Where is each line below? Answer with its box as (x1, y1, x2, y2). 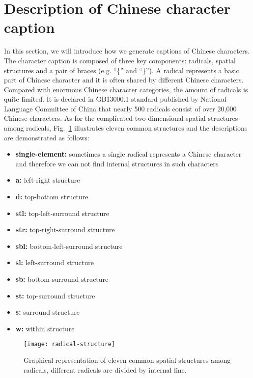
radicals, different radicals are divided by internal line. (24, 364, 187, 375)
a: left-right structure (15, 175, 80, 185)
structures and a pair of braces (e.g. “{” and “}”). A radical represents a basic (4, 65, 239, 75)
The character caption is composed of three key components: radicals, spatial (4, 55, 236, 65)
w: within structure (15, 323, 75, 333)
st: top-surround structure (15, 290, 95, 300)
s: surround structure (15, 307, 80, 317)
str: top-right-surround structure (15, 224, 115, 235)
